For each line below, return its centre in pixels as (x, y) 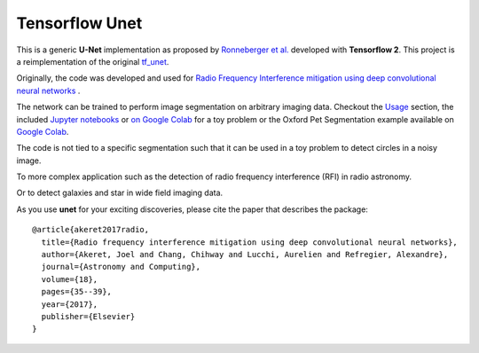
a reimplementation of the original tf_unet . (93, 61)
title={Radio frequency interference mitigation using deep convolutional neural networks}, (250, 242)
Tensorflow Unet (79, 23)
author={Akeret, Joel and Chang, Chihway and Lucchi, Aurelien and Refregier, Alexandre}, (245, 255)
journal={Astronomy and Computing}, (121, 267)
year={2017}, (70, 304)
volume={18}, (70, 279)
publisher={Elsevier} (88, 316)
